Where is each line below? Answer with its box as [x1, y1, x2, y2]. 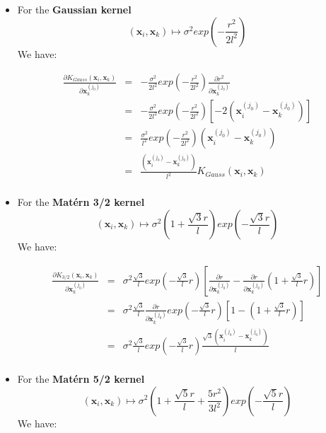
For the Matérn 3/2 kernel [17, 195, 145, 209]
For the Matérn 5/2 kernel [17, 371, 145, 386]
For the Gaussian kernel [17, 2, 132, 16]
